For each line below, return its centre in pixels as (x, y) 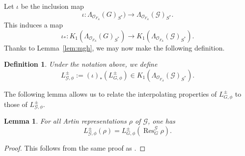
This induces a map (33, 25)
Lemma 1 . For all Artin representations (65, 121)
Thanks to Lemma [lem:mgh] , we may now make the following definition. (114, 47)
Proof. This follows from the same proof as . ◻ (75, 148)
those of (16, 104)
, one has (161, 121)
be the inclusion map (52, 6)
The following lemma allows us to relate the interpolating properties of (110, 93)
